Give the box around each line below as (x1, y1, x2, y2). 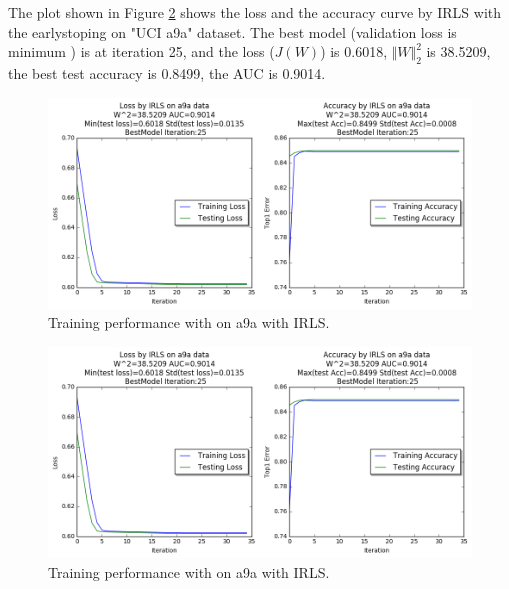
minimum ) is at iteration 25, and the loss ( (8, 41, 275, 62)
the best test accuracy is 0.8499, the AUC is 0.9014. (8, 62, 326, 83)
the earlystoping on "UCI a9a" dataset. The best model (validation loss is (8, 21, 457, 42)
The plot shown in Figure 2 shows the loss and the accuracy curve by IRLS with (8, 2, 502, 22)
